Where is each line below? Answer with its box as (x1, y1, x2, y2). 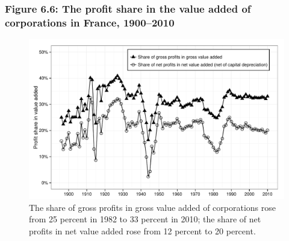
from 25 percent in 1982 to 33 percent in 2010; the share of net (29, 213, 261, 225)
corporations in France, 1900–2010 (5, 14, 175, 30)
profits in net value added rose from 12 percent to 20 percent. (29, 224, 256, 237)
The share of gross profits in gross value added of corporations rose (29, 201, 276, 213)
